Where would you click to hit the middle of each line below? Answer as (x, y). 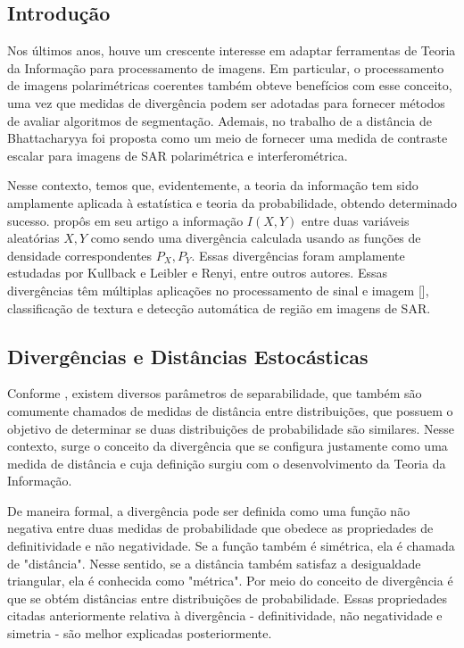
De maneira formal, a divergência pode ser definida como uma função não (209, 510)
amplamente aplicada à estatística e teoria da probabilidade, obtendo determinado (232, 202)
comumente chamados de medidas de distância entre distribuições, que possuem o (230, 410)
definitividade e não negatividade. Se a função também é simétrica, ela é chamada (231, 546)
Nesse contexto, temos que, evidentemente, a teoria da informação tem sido (213, 185)
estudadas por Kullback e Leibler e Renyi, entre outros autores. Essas (197, 273)
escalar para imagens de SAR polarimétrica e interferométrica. (178, 155)
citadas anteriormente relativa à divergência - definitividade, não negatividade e (225, 615)
